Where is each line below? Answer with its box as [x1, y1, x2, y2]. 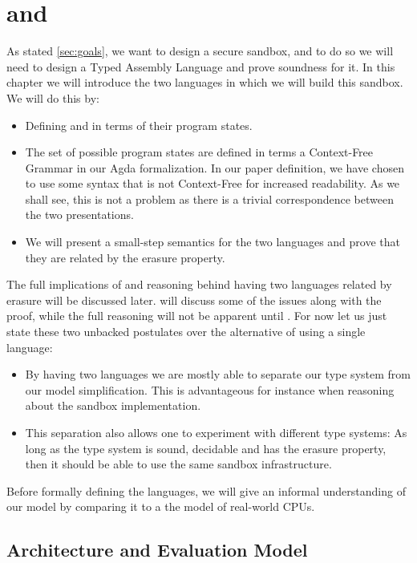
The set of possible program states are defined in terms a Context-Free [25, 144, 374, 160]
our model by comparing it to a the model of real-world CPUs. [6, 498, 315, 515]
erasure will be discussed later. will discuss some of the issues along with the [6, 291, 382, 308]
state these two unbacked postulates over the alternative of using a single [6, 323, 366, 340]
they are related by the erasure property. [25, 249, 225, 265]
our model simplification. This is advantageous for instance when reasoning [25, 381, 395, 398]
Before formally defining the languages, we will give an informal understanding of [6, 482, 406, 499]
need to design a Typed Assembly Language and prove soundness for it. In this [6, 58, 395, 75]
